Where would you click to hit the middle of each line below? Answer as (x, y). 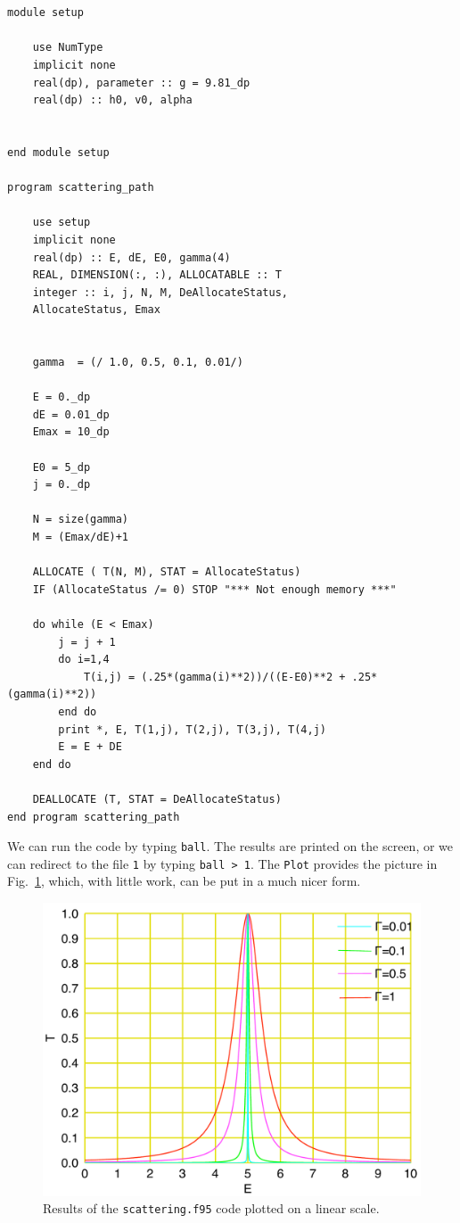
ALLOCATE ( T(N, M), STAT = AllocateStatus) (167, 572)
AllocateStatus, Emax (96, 310)
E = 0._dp (62, 397)
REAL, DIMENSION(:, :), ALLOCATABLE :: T (157, 275)
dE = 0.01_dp (71, 414)
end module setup (58, 152)
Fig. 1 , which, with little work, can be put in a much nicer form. (184, 881)
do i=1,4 (84, 660)
